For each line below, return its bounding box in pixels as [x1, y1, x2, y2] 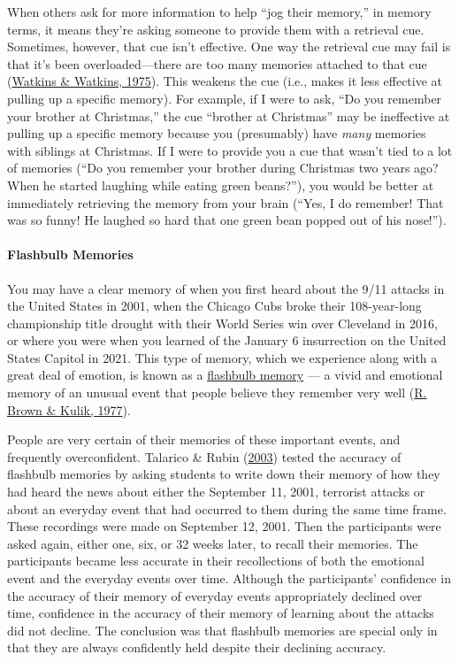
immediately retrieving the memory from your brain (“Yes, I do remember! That [7, 193, 444, 212]
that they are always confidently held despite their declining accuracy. [7, 638, 386, 657]
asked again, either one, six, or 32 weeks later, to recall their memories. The [7, 534, 418, 552]
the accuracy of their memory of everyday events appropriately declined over [7, 586, 423, 604]
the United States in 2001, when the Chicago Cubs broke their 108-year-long [7, 296, 422, 315]
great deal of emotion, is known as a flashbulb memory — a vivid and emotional [7, 366, 443, 384]
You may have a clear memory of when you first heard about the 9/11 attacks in [7, 279, 445, 297]
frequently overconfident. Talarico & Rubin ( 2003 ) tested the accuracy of [7, 447, 402, 466]
